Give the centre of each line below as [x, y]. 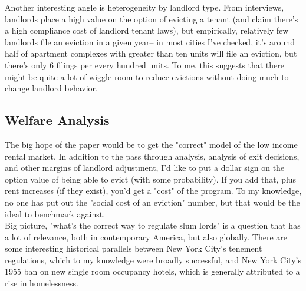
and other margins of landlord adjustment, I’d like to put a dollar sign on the [145, 168]
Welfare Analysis [57, 120]
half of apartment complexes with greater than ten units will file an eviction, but [151, 53]
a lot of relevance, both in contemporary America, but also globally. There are [146, 237]
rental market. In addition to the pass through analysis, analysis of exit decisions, [152, 156]
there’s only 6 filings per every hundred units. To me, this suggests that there [145, 65]
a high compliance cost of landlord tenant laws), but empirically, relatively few [147, 30]
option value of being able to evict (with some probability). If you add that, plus [151, 179]
